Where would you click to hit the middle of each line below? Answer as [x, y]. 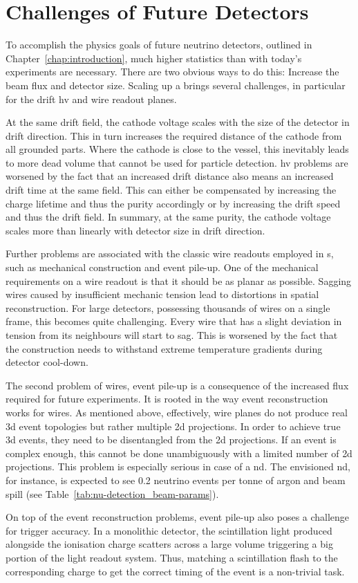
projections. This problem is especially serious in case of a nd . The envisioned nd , [178, 466]
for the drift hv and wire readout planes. [91, 99]
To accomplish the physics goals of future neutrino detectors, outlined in [159, 45]
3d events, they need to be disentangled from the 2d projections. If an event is [171, 439]
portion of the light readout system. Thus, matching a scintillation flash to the [172, 557]
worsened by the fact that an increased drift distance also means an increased [170, 176]
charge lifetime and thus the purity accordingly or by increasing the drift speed [173, 203]
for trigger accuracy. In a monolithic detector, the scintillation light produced [169, 530]
